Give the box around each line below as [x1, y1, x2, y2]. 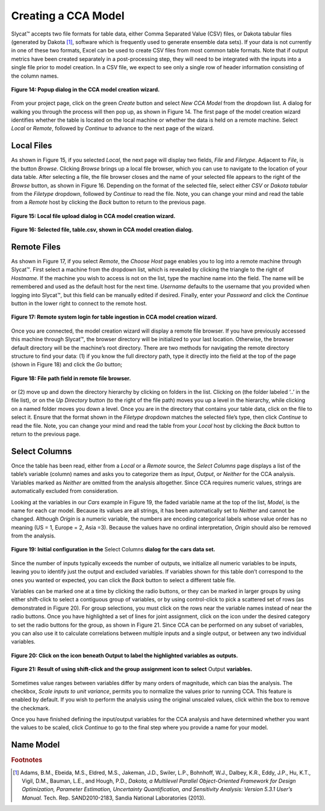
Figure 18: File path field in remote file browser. [11, 374, 131, 382]
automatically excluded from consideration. [11, 487, 119, 495]
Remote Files [11, 242, 61, 252]
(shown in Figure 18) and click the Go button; [11, 361, 123, 368]
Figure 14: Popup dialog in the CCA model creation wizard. [11, 86, 160, 93]
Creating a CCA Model [11, 9, 125, 22]
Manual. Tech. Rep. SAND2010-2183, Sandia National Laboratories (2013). [22, 794, 206, 801]
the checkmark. [11, 704, 51, 712]
